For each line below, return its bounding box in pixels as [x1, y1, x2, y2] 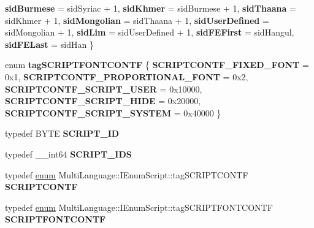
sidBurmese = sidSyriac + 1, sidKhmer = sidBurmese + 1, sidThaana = [5, 2, 296, 14]
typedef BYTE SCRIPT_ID [5, 127, 120, 140]
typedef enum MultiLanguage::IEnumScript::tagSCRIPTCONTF [5, 168, 248, 181]
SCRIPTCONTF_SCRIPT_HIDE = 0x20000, [5, 94, 201, 107]
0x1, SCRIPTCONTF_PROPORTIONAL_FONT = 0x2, [5, 70, 248, 83]
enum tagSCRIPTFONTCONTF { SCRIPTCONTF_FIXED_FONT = [5, 58, 309, 71]
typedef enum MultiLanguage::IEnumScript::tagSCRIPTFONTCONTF [5, 200, 273, 213]
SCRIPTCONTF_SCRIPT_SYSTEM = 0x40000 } [5, 106, 221, 119]
